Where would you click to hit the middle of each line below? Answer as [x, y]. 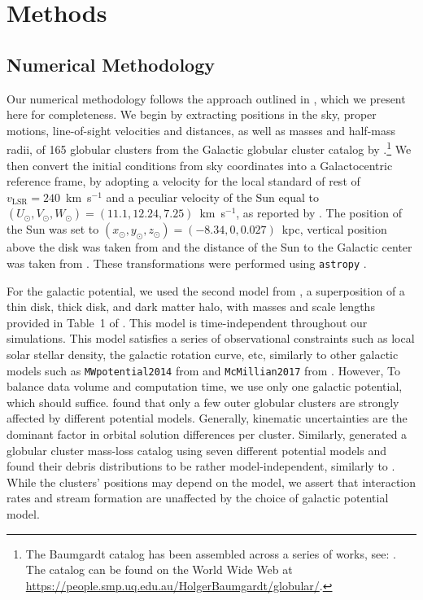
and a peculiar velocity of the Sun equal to [212, 197]
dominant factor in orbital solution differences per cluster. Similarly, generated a [207, 434]
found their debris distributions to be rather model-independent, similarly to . [201, 466]
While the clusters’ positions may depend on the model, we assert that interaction [211, 482]
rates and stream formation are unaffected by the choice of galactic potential [198, 498]
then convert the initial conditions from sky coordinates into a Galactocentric [200, 165]
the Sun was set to [53, 229]
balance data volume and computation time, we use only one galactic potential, [205, 386]
